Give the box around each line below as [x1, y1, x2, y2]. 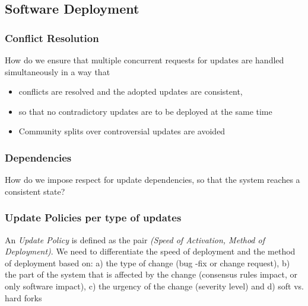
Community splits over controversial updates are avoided [18, 125, 226, 137]
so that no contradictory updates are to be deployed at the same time [18, 105, 272, 117]
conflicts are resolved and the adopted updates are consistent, [18, 85, 243, 98]
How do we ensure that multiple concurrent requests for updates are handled [5, 54, 284, 66]
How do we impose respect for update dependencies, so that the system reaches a [5, 173, 300, 186]
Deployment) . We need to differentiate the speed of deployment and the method [5, 245, 296, 257]
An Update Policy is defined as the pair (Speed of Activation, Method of [5, 233, 265, 246]
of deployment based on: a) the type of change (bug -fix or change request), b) [5, 256, 290, 269]
